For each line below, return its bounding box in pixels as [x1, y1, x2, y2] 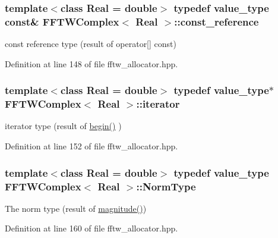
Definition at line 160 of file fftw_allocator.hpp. [5, 222, 178, 234]
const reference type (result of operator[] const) [5, 37, 176, 50]
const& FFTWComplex [5, 14, 119, 29]
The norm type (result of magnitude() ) [5, 202, 147, 214]
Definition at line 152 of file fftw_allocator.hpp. [5, 140, 178, 152]
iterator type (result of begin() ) [5, 120, 122, 132]
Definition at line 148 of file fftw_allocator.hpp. [5, 57, 178, 70]
